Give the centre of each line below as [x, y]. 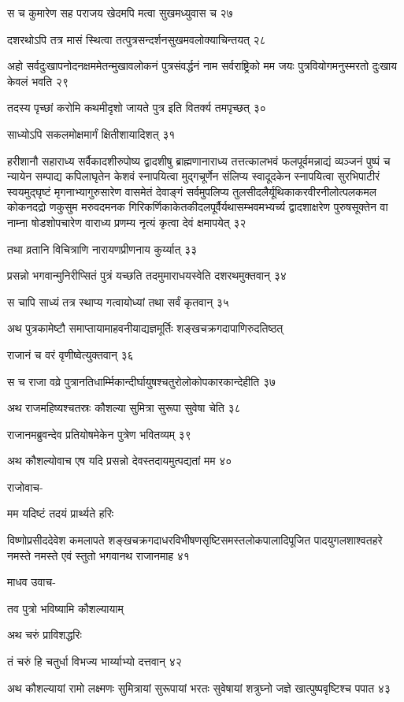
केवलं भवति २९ [38, 81]
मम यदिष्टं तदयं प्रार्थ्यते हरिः [61, 513]
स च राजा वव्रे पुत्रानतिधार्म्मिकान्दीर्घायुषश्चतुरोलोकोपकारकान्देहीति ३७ [142, 381]
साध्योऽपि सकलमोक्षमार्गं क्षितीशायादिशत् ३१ [91, 134]
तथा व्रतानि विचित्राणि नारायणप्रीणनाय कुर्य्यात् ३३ [102, 249]
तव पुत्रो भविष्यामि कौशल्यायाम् [65, 608]
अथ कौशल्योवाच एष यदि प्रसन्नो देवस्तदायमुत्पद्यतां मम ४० [120, 461]
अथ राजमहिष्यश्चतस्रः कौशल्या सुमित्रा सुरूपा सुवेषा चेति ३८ [124, 408]
